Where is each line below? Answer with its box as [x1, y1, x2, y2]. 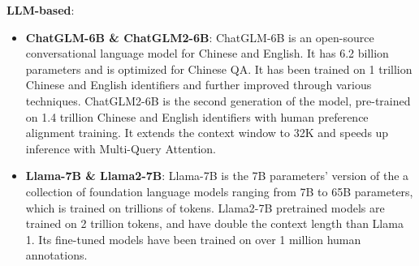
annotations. [25, 247, 88, 264]
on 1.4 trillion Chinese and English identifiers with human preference [25, 108, 369, 125]
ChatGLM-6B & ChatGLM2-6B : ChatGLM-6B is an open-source [25, 28, 374, 45]
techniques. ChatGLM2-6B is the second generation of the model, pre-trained [25, 92, 411, 109]
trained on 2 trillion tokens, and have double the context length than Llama [25, 215, 404, 232]
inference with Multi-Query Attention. [25, 139, 217, 157]
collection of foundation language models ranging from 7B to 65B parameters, [25, 182, 413, 199]
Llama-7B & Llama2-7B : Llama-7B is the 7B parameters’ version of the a [25, 167, 409, 184]
